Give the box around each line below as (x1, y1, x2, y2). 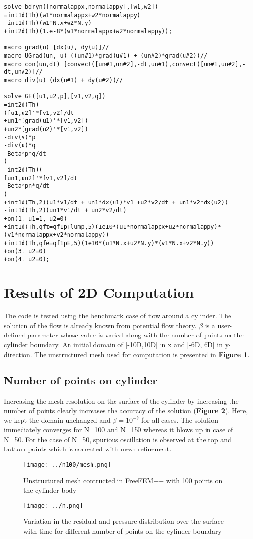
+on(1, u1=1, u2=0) (4, 215, 67, 223)
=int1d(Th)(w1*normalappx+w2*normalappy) (4, 11, 141, 19)
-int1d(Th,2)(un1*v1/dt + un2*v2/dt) (4, 207, 127, 214)
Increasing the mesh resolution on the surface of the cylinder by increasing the (4, 396, 239, 406)
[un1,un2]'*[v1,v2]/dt (4, 174, 78, 181)
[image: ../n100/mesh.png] (23, 461, 111, 468)
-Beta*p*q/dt (4, 150, 46, 157)
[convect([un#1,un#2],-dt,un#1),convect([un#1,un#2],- (63, 60, 246, 67)
